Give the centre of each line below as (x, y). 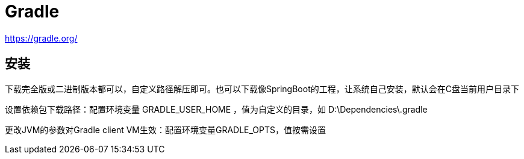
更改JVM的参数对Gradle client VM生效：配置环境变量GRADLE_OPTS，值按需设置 (166, 129)
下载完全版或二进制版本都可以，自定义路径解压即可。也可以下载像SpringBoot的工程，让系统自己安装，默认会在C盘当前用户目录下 (262, 89)
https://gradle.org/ (41, 38)
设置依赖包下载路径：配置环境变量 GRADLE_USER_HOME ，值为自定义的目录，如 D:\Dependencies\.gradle (216, 109)
